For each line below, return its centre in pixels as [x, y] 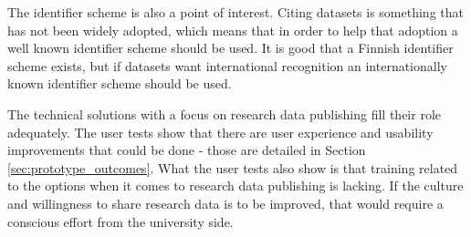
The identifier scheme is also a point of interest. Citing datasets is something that [235, 12]
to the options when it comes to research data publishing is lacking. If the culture [235, 185]
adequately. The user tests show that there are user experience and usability [220, 132]
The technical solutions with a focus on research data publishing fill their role [225, 113]
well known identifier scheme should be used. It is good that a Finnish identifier [230, 48]
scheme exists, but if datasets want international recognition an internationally [227, 65]
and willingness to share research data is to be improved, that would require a [225, 203]
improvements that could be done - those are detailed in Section [187, 150]
